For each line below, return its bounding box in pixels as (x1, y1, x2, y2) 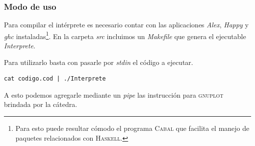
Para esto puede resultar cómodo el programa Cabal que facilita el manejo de (15, 123, 250, 133)
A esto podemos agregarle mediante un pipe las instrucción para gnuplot (4, 89, 224, 100)
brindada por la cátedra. (4, 99, 77, 109)
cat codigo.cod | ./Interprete (4, 75, 106, 83)
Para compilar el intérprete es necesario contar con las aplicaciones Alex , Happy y (4, 20, 249, 30)
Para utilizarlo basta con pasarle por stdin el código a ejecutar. (4, 57, 193, 67)
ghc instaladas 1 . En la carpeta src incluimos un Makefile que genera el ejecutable (4, 29, 246, 41)
